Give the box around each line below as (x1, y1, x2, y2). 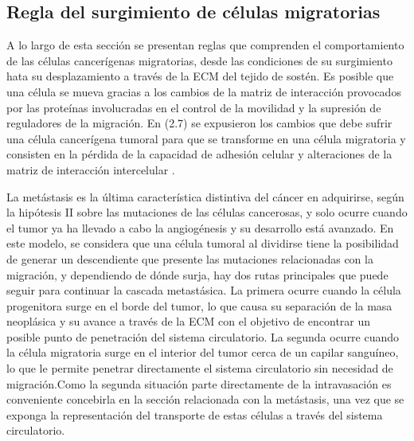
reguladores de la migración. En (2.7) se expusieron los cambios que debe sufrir (6, 115, 393, 131)
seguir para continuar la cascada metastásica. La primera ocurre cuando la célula (6, 282, 401, 299)
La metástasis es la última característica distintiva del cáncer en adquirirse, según (6, 188, 404, 205)
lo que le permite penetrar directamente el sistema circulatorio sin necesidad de (6, 360, 393, 377)
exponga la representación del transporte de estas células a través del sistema (6, 406, 383, 423)
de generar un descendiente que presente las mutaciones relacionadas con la (6, 250, 373, 267)
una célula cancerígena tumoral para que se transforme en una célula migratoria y (6, 130, 406, 146)
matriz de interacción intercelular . (6, 161, 175, 178)
